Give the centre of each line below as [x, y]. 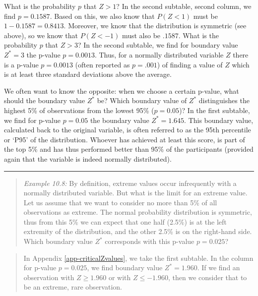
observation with [49, 277]
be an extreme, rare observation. [73, 287]
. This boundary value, [219, 120]
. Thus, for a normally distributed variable [159, 54]
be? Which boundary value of [142, 100]
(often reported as [102, 64]
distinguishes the [224, 100]
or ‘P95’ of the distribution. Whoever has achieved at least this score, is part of [125, 139]
